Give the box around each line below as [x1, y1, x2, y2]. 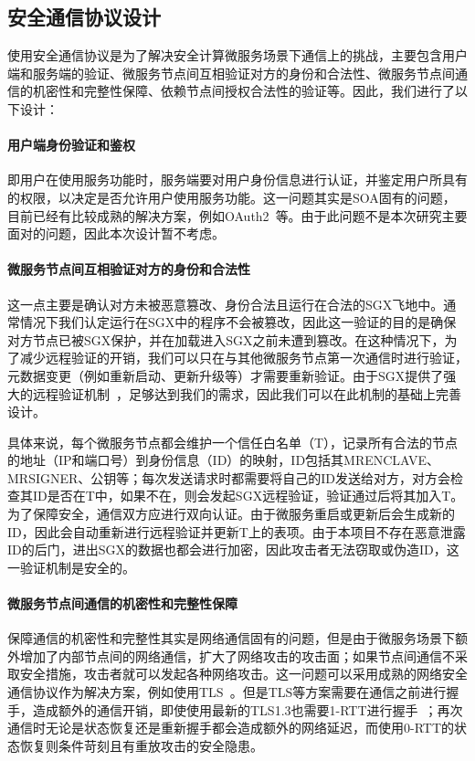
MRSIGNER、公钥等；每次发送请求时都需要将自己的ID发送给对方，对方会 [7, 468, 451, 487]
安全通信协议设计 [7, 3, 161, 31]
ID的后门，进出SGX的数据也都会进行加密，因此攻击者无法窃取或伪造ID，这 [7, 540, 459, 559]
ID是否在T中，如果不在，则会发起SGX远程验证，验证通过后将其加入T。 [32, 486, 464, 505]
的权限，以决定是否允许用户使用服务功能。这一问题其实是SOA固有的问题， [7, 187, 456, 206]
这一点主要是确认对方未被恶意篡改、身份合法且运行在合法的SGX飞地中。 [7, 294, 444, 313]
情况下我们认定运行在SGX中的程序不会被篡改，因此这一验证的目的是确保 [19, 312, 457, 332]
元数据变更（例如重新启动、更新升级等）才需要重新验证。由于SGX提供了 [7, 365, 444, 385]
